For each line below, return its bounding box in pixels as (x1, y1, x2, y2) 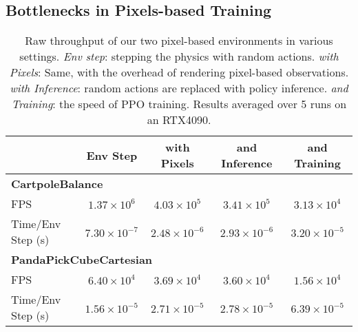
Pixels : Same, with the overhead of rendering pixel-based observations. (9, 64, 349, 81)
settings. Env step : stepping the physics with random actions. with (19, 48, 339, 65)
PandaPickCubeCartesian (11, 251, 153, 268)
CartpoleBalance (11, 176, 103, 192)
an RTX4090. (147, 112, 211, 128)
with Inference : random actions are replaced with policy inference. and (10, 80, 348, 96)
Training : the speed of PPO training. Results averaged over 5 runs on (11, 96, 347, 112)
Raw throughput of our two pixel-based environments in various (25, 32, 333, 49)
